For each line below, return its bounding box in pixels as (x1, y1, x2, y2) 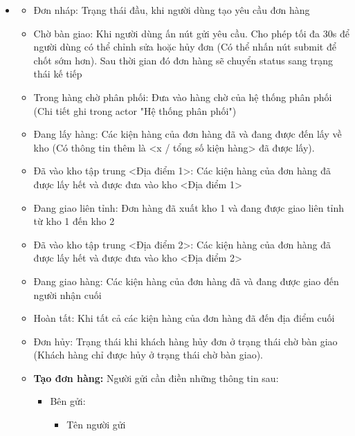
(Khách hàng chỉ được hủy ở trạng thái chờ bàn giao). (33, 347, 264, 362)
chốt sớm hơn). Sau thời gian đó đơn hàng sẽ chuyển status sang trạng (33, 53, 334, 67)
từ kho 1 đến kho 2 (33, 214, 115, 228)
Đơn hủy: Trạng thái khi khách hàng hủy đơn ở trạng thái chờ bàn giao (33, 334, 338, 348)
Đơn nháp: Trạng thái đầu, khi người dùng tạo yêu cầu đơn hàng (33, 3, 310, 17)
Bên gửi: (50, 394, 86, 408)
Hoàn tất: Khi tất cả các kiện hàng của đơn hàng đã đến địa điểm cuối (33, 311, 335, 325)
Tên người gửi (66, 417, 126, 432)
